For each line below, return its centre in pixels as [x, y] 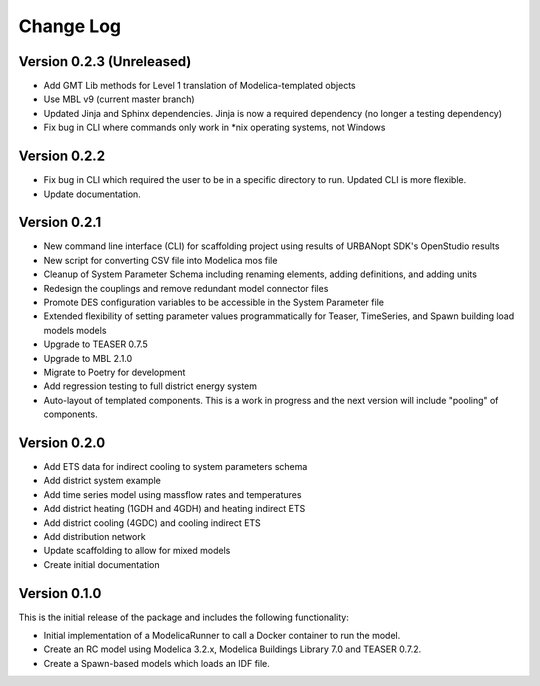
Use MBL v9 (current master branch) [119, 99]
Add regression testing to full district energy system [150, 386]
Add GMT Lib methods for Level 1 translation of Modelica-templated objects [199, 86]
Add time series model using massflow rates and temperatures [172, 494]
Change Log [70, 26]
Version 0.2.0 [62, 442]
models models [75, 330]
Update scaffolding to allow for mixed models [137, 551]
